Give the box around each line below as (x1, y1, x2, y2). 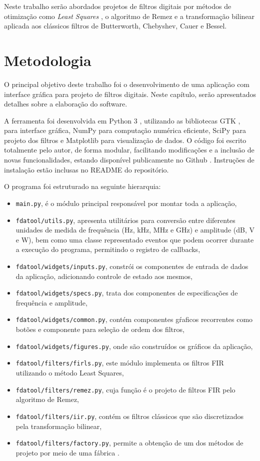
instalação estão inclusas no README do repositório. (4, 164, 169, 174)
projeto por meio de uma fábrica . (15, 447, 119, 457)
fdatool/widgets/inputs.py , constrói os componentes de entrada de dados (15, 260, 248, 271)
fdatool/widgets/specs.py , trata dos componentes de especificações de (15, 287, 238, 298)
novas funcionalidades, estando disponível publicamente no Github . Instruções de (4, 154, 254, 165)
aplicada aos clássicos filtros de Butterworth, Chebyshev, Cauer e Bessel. (4, 20, 227, 31)
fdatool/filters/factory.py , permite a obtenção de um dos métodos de (15, 437, 243, 448)
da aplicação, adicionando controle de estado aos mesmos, (15, 270, 192, 281)
